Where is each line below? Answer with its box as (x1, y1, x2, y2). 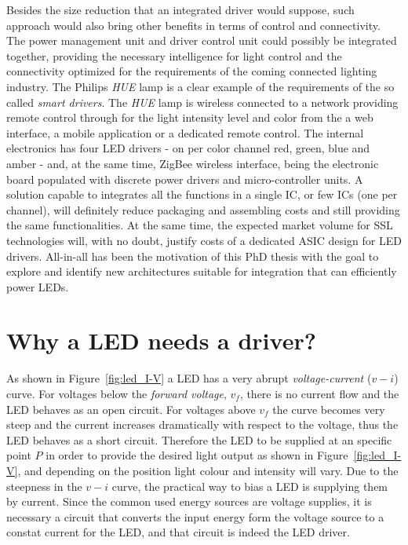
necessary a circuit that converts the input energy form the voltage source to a (6, 508, 384, 525)
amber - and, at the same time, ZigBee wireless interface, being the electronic (6, 155, 379, 171)
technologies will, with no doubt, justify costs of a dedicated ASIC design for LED (6, 232, 402, 248)
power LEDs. (6, 278, 69, 294)
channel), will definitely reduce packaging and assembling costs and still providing (6, 201, 400, 218)
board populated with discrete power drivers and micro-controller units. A (6, 170, 363, 187)
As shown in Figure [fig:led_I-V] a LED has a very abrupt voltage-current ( (6, 370, 372, 386)
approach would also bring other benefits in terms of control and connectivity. (6, 16, 381, 33)
